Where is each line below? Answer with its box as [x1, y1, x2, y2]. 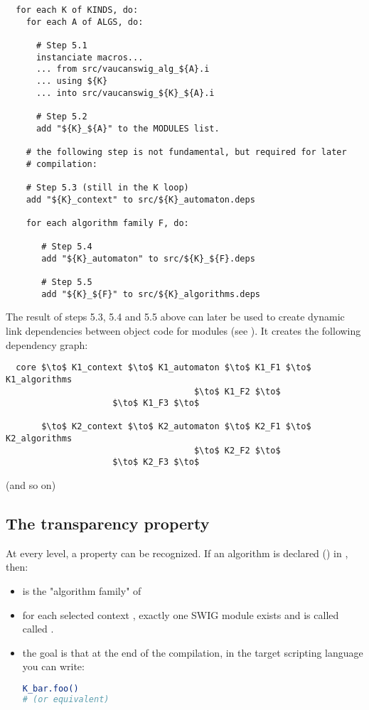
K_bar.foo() [22, 684, 79, 694]
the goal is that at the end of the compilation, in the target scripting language [22, 645, 363, 660]
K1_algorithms [6, 374, 73, 384]
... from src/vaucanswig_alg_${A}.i [36, 64, 210, 75]
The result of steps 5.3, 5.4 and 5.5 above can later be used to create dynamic [6, 309, 345, 324]
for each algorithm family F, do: [26, 217, 189, 228]
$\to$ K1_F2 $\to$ [193, 386, 281, 397]
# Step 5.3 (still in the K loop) [26, 182, 189, 193]
